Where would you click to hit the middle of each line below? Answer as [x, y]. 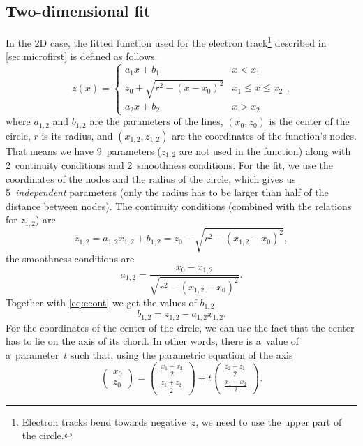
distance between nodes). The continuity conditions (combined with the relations [179, 206]
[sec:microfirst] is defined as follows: [82, 56]
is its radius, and [77, 135]
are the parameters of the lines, [156, 121]
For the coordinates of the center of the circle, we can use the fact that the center [180, 327]
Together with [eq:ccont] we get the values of [101, 302]
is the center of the [309, 121]
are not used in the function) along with [265, 150]
